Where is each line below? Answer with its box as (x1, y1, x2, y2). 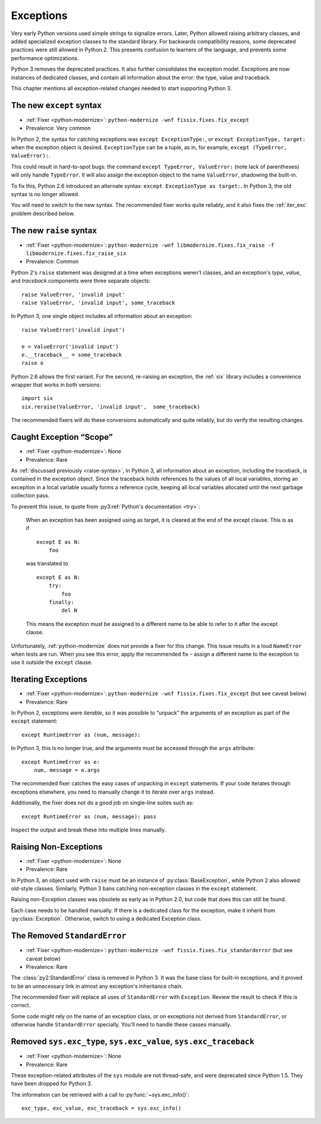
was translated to (26, 560, 68, 567)
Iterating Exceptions (11, 675, 88, 685)
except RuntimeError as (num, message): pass (21, 813, 157, 820)
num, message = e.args (33, 767, 100, 773)
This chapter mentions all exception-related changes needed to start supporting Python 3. (11, 84, 232, 92)
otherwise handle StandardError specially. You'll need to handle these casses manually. (11, 1021, 232, 1028)
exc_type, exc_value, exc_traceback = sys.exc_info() (21, 1105, 181, 1112)
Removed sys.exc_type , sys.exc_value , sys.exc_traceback (11, 1037, 255, 1047)
